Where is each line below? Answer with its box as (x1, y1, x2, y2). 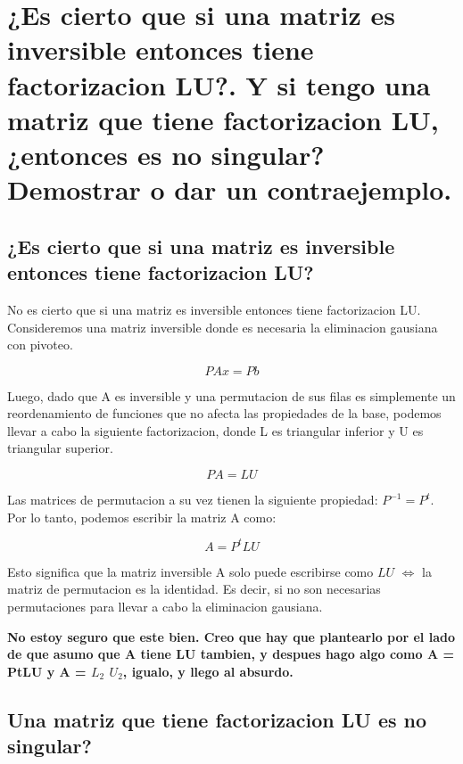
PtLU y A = (7, 661, 87, 680)
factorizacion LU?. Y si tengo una (7, 66, 431, 103)
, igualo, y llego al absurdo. (122, 661, 294, 680)
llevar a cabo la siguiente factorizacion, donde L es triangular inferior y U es (7, 421, 424, 440)
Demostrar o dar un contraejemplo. (7, 171, 452, 208)
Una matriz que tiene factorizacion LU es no (7, 705, 427, 733)
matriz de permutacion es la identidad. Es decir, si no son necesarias (7, 579, 381, 598)
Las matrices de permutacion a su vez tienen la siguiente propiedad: (7, 490, 378, 509)
